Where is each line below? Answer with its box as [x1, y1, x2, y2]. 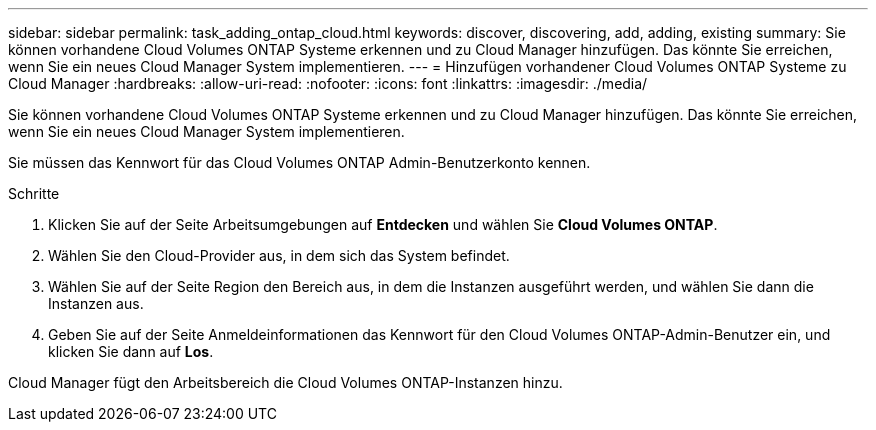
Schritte [8, 185, 60, 202]
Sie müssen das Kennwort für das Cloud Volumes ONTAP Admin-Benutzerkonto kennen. [8, 154, 591, 171]
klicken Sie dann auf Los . [48, 343, 214, 360]
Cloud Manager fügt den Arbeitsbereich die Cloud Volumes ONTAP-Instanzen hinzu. [8, 374, 563, 391]
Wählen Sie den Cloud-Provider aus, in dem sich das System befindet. [48, 247, 510, 264]
